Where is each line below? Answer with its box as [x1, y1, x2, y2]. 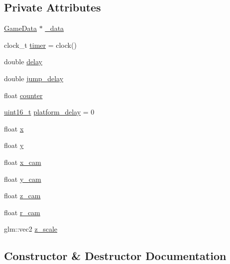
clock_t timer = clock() [4, 39, 77, 50]
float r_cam [4, 207, 40, 217]
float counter [4, 90, 43, 100]
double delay [4, 56, 43, 67]
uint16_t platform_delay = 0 [4, 107, 95, 117]
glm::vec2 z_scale [4, 224, 57, 234]
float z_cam [4, 190, 41, 201]
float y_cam [4, 173, 41, 184]
